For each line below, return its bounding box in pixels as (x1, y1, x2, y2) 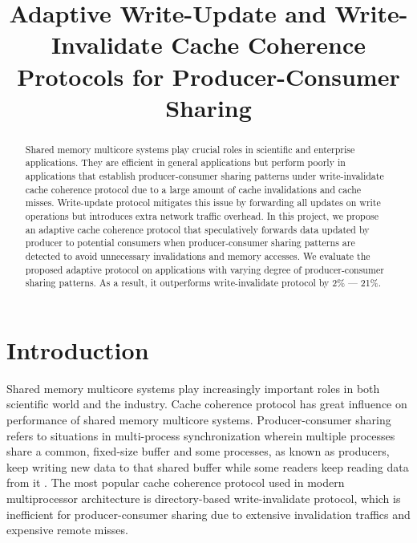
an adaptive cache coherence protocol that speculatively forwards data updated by (25, 222, 370, 236)
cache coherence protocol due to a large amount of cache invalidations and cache (25, 182, 362, 196)
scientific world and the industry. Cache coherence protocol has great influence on (6, 395, 407, 412)
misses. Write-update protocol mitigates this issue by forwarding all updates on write (25, 196, 381, 209)
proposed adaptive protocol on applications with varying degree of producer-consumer (25, 262, 384, 276)
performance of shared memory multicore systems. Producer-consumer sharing (6, 411, 391, 428)
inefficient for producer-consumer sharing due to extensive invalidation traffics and (6, 505, 411, 522)
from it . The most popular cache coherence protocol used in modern (6, 474, 345, 491)
